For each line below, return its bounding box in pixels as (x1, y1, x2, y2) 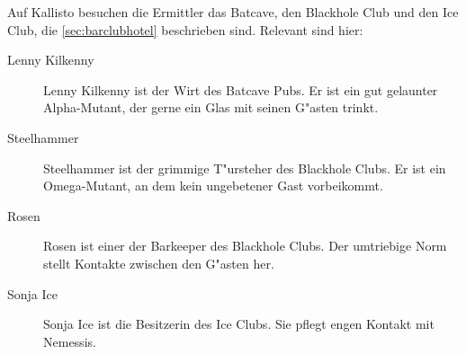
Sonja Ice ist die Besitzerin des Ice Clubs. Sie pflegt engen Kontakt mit (43, 314, 435, 333)
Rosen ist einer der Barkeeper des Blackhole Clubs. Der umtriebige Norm (43, 236, 447, 255)
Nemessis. (43, 332, 96, 350)
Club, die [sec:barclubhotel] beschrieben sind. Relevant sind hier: (7, 20, 363, 39)
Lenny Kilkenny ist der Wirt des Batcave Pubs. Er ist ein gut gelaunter (43, 80, 438, 99)
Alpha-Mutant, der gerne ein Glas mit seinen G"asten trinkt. (43, 98, 379, 117)
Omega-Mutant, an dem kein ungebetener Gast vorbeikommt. (43, 176, 383, 195)
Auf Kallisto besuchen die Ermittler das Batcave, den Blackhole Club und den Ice (7, 3, 459, 21)
